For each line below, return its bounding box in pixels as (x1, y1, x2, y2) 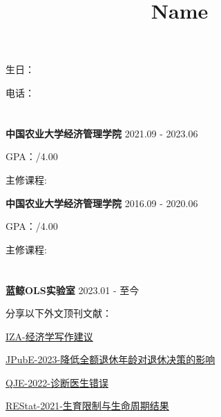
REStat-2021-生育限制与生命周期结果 (6, 398, 169, 413)
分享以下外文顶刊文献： (6, 306, 112, 320)
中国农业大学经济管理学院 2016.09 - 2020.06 (6, 195, 198, 210)
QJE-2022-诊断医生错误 (6, 375, 108, 389)
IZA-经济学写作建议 (6, 329, 93, 343)
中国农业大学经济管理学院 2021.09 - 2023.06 (6, 126, 198, 140)
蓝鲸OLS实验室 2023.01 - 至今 (6, 282, 140, 297)
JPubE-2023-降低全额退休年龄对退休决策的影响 (6, 352, 215, 367)
